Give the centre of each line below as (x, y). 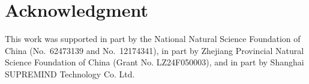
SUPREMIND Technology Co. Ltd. (70, 73)
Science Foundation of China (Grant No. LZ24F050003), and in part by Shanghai (154, 62)
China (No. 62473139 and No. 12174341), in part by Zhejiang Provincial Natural (154, 50)
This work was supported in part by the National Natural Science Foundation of (153, 39)
